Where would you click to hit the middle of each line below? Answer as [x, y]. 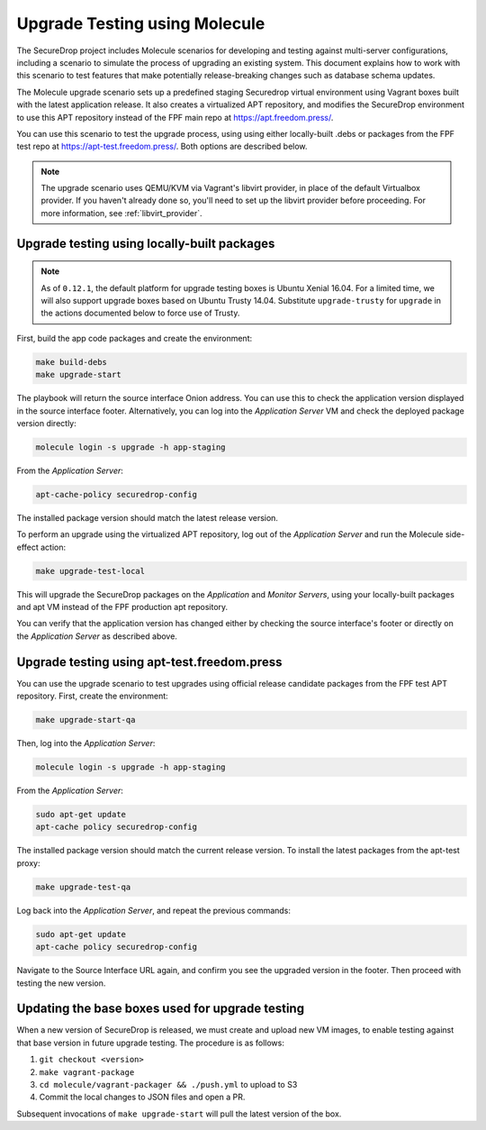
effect [28, 547]
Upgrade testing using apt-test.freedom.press [149, 662]
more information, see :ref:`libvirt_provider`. [121, 213]
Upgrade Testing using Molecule [141, 23]
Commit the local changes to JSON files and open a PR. [142, 1097]
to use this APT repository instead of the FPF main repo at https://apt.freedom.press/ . [175, 117]
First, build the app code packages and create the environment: [135, 338]
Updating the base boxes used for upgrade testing [161, 1009]
